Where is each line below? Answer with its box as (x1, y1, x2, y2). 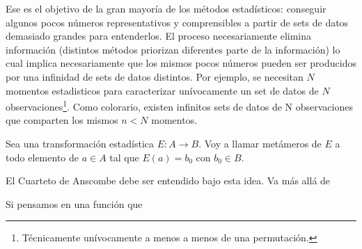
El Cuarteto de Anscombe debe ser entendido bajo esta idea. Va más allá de (6, 173, 331, 188)
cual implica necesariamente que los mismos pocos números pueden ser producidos (6, 56, 356, 70)
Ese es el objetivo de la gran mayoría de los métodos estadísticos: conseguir (6, 1, 326, 15)
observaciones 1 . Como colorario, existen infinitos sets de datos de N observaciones (6, 97, 353, 113)
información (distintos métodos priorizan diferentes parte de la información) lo (6, 42, 340, 56)
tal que (109, 150, 139, 164)
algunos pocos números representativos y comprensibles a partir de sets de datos (6, 15, 349, 29)
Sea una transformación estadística (6, 136, 155, 150)
